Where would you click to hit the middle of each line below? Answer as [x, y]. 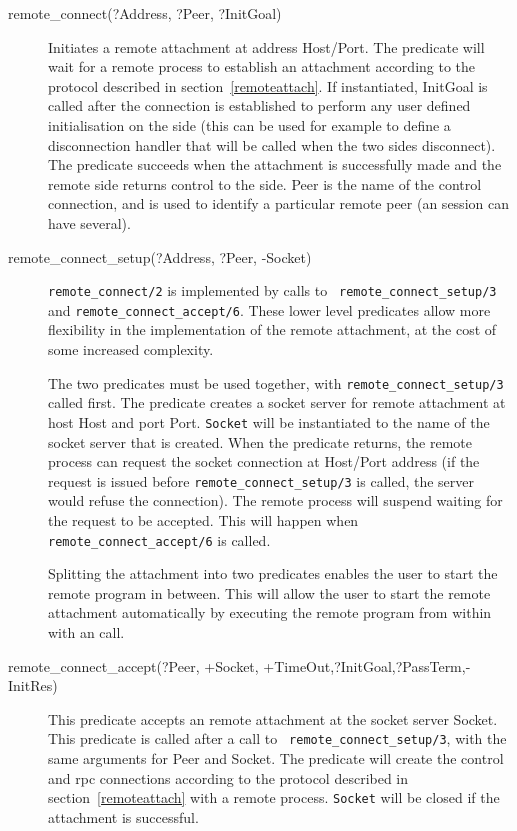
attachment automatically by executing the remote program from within [270, 612]
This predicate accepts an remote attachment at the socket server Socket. [273, 718]
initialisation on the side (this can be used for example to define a [249, 124]
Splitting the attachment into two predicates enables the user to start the [273, 573]
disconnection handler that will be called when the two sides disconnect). [272, 144]
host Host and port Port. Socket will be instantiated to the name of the [269, 421]
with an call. [86, 632]
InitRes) [33, 685]
